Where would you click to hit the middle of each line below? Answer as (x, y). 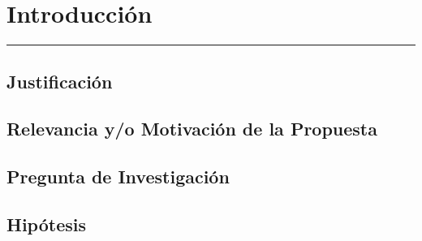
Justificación (60, 81)
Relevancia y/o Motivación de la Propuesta (192, 129)
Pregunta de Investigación (118, 176)
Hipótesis (46, 224)
